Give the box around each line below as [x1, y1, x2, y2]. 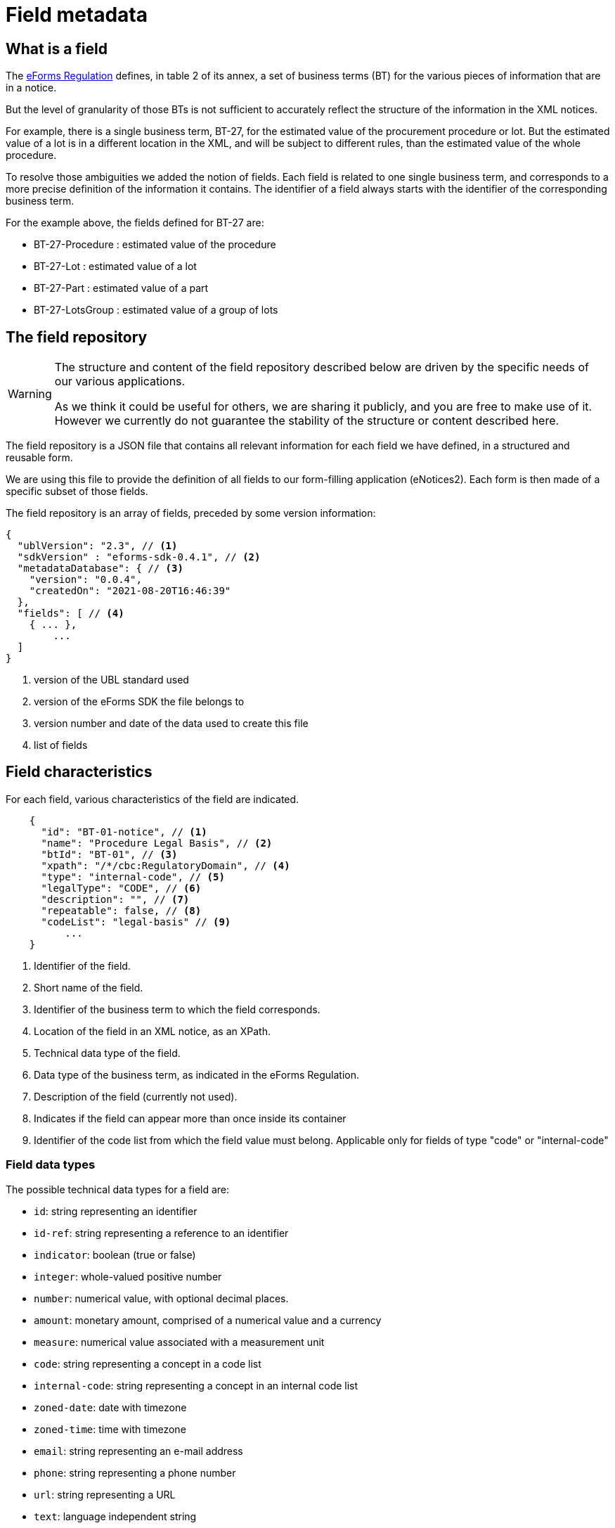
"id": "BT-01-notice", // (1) [41, 826, 207, 837]
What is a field [6, 39, 108, 58]
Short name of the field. [34, 981, 143, 994]
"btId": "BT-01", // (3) [41, 848, 178, 860]
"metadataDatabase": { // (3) [17, 563, 183, 574]
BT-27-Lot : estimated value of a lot [34, 260, 197, 273]
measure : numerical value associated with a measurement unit [34, 1335, 325, 1348]
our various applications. [54, 374, 186, 389]
